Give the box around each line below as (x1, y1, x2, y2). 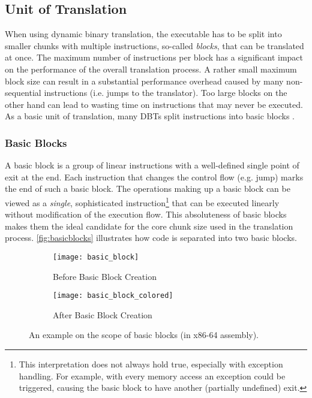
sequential (5, 86, 41, 99)
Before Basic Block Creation (53, 270, 157, 282)
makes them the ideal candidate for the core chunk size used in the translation (5, 219, 293, 232)
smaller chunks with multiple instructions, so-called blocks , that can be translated (5, 39, 304, 52)
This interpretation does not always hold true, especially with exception (19, 358, 283, 370)
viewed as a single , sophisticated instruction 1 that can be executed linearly (5, 194, 280, 209)
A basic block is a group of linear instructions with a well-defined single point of (5, 159, 299, 171)
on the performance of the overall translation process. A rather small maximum (5, 62, 297, 75)
